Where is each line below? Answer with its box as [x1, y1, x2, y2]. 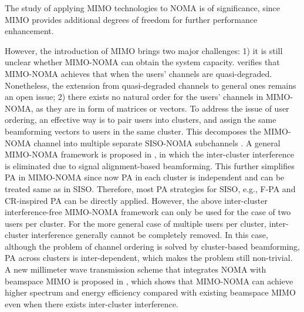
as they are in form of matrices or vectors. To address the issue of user [36, 102, 289, 114]
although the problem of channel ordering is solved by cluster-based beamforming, [5, 240, 300, 252]
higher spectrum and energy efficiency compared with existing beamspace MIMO [5, 286, 296, 298]
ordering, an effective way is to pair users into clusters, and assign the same [5, 113, 276, 126]
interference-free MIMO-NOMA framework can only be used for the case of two [5, 206, 291, 218]
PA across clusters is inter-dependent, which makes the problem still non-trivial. [5, 251, 293, 264]
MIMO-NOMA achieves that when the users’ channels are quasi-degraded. [5, 67, 272, 79]
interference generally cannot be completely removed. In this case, [31, 229, 268, 241]
